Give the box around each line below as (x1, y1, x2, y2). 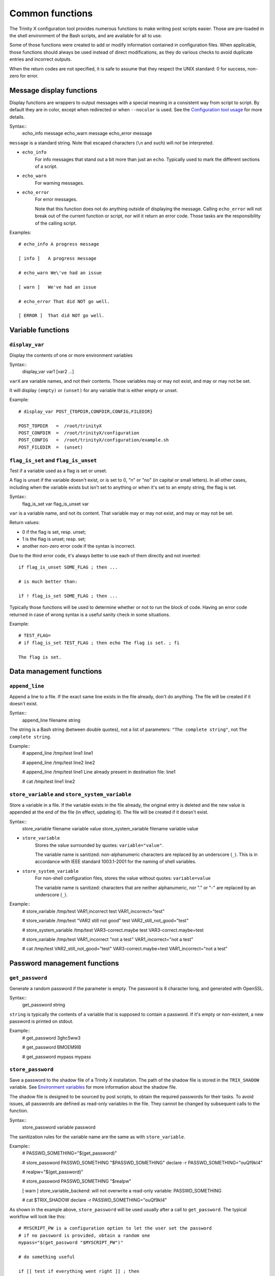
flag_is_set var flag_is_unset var (22, 501, 89, 507)
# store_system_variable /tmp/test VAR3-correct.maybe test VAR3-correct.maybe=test (22, 927, 204, 933)
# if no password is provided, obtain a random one (18, 1233, 150, 1238)
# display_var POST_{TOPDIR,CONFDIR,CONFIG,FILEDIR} (18, 408, 153, 414)
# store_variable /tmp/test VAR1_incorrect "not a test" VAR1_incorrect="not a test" (22, 936, 194, 942)
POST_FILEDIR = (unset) (18, 444, 84, 450)
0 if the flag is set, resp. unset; (22, 529, 87, 535)
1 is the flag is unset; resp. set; (22, 536, 86, 542)
